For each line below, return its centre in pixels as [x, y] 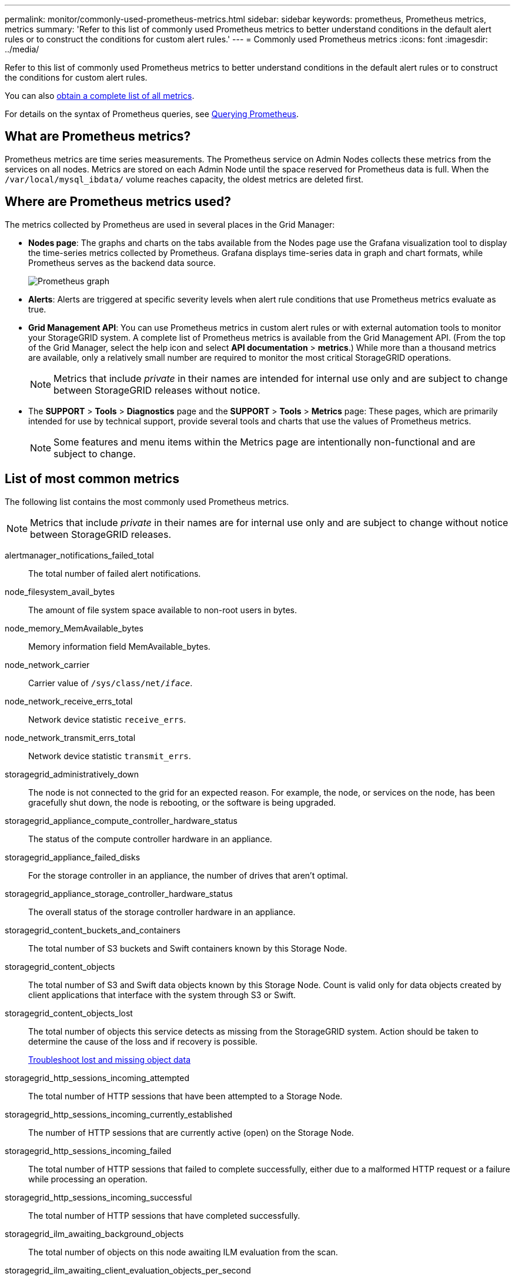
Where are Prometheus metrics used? [118, 202]
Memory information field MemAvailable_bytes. [119, 646]
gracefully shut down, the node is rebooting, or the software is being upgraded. [182, 802]
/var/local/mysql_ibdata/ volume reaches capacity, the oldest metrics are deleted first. [184, 179]
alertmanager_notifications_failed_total [79, 555]
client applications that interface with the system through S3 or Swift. [162, 995]
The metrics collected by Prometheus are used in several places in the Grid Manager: [170, 224]
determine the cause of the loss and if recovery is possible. [143, 1041]
